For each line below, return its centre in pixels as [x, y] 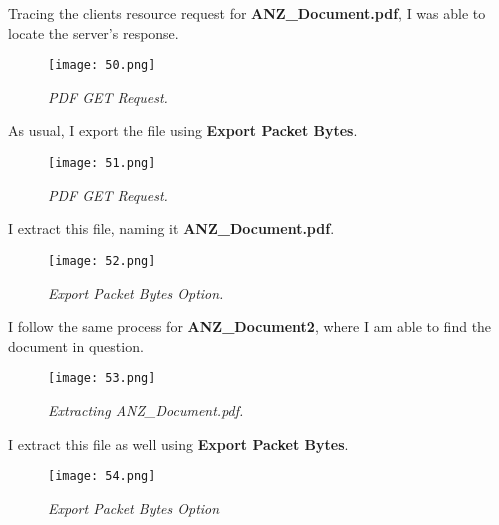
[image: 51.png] [102, 163]
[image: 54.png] [102, 476]
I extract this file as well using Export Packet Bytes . [178, 443]
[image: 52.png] [102, 260]
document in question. [76, 345]
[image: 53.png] [102, 378]
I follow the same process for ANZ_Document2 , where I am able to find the [250, 326]
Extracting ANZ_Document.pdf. [146, 409]
